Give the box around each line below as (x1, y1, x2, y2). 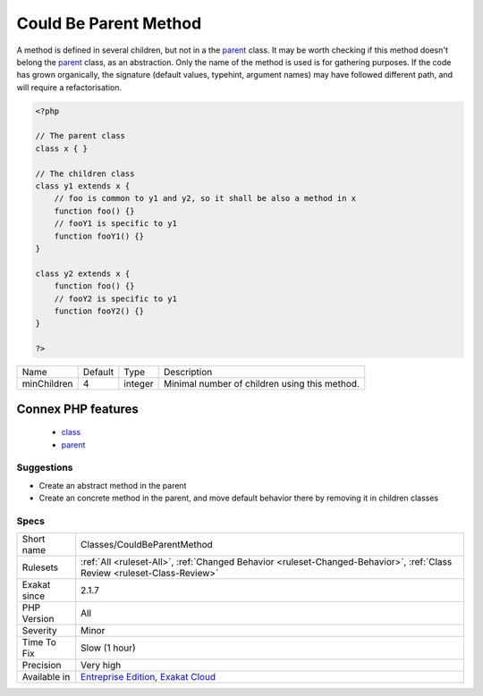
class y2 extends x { (35, 268, 131, 279)
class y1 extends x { (35, 181, 131, 191)
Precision (21, 659, 62, 672)
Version (21, 613, 55, 625)
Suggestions (16, 461, 73, 474)
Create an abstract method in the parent (38, 480, 187, 491)
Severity (21, 625, 57, 637)
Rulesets (21, 561, 58, 574)
